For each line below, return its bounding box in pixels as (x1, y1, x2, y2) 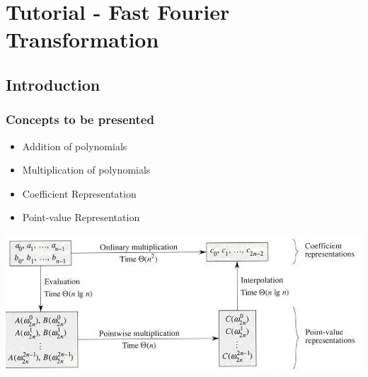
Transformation (6, 25, 159, 54)
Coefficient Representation (22, 186, 137, 201)
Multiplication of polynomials (22, 162, 151, 177)
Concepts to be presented (6, 111, 154, 128)
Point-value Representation (22, 210, 140, 225)
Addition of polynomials (22, 138, 127, 153)
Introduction (6, 73, 100, 95)
